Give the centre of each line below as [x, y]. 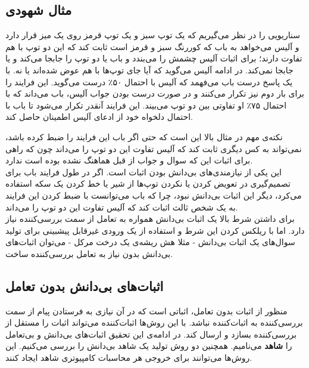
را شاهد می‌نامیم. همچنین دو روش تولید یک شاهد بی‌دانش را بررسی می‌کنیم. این [149, 346]
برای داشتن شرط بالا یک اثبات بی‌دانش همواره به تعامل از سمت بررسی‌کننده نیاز [150, 219]
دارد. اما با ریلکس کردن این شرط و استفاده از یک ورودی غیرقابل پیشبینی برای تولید [155, 230]
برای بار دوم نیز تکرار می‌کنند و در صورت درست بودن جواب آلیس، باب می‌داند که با [155, 93]
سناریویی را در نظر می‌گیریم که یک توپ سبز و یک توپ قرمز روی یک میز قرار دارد [153, 35]
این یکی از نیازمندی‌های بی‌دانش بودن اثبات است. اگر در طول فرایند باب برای [143, 171]
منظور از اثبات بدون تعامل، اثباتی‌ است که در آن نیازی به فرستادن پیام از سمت [146, 310]
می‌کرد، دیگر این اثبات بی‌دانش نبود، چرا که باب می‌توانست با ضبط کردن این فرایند [154, 195]
